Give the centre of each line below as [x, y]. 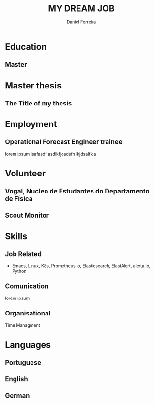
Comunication [27, 287]
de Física [19, 199]
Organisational [28, 313]
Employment [31, 124]
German [17, 395]
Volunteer [25, 174]
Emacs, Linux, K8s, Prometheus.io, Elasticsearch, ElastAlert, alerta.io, [81, 266]
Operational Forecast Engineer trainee [64, 142]
